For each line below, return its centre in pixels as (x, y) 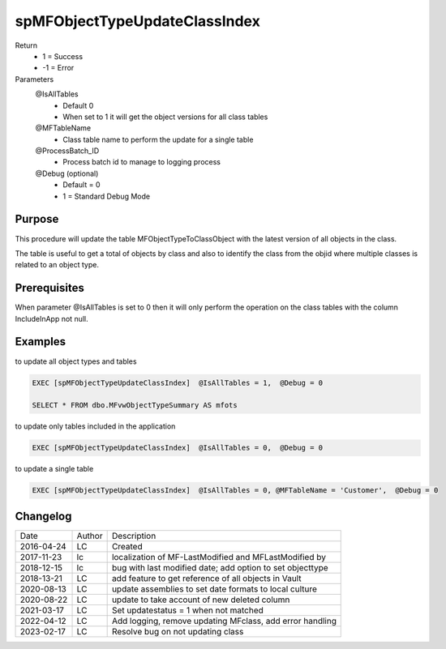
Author (90, 536)
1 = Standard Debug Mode (106, 196)
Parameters (34, 79)
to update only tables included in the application (95, 426)
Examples (41, 342)
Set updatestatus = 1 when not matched (187, 610)
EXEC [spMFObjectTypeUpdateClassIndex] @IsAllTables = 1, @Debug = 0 (178, 382)
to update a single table (54, 469)
